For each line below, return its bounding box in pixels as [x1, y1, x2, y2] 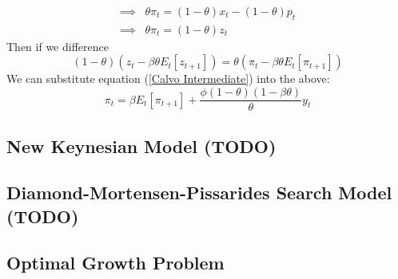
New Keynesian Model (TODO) [6, 133, 277, 158]
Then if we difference [6, 37, 109, 54]
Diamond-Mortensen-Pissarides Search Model [6, 180, 392, 205]
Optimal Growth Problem [6, 250, 225, 275]
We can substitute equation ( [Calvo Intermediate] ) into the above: [6, 70, 330, 87]
